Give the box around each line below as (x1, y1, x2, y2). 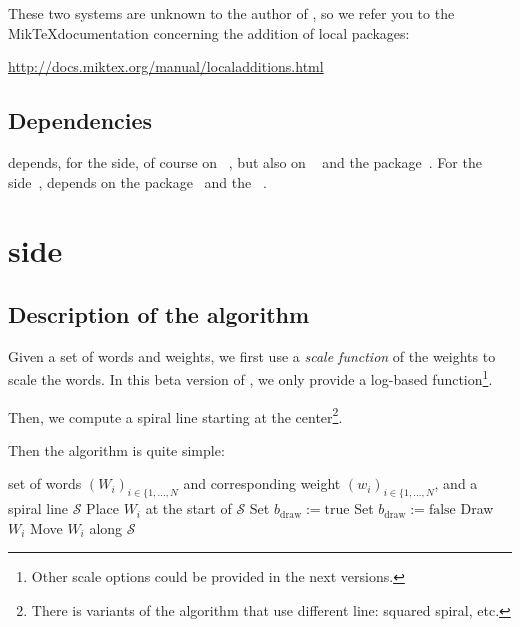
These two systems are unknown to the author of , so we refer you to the (8, 3, 455, 23)
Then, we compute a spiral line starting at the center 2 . (8, 403, 343, 427)
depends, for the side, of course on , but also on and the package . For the (8, 151, 482, 172)
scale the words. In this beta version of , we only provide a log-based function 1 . (8, 366, 493, 389)
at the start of (145, 498, 232, 519)
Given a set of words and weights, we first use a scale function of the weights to (8, 345, 496, 366)
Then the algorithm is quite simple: (8, 439, 225, 460)
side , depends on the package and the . (8, 171, 267, 192)
